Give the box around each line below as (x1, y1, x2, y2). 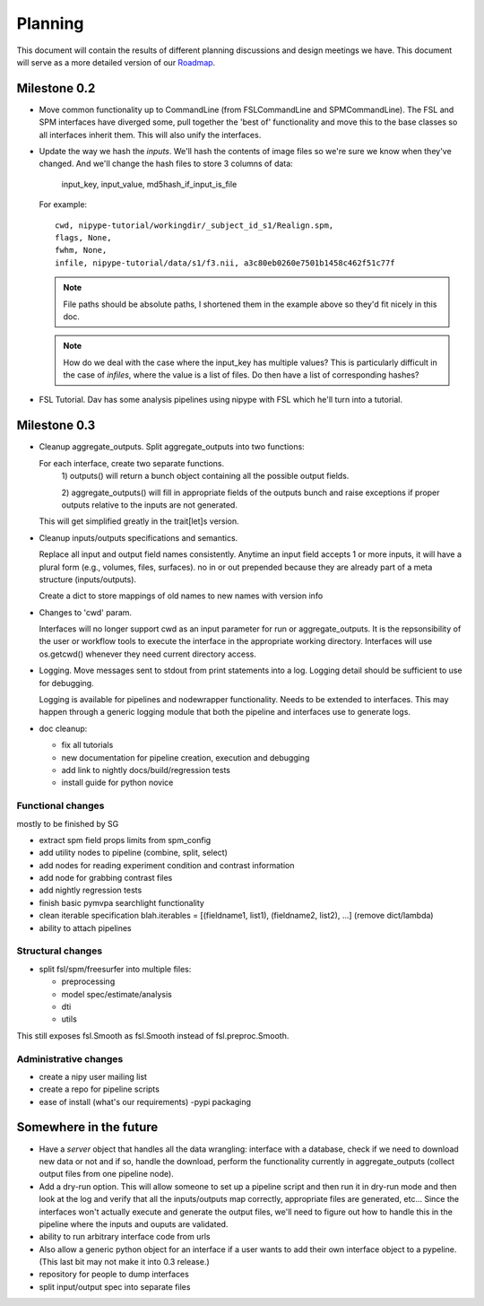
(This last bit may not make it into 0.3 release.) (39, 1257, 210, 1267)
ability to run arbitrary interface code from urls (39, 1232, 211, 1242)
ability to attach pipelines (39, 922, 132, 933)
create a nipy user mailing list (39, 1071, 148, 1082)
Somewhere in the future (16, 1119, 159, 1135)
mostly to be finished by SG (16, 818, 119, 829)
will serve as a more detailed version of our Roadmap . (16, 57, 216, 67)
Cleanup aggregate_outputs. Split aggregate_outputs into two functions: (39, 441, 305, 452)
